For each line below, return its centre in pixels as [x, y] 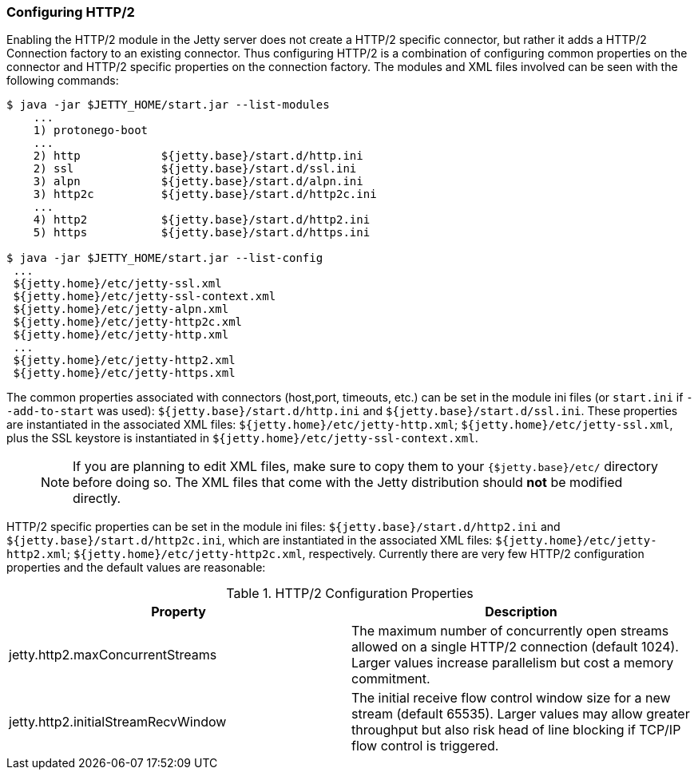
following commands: [63, 81]
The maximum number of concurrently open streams [510, 631]
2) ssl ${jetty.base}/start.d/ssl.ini [195, 169]
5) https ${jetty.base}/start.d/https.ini [202, 233]
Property [178, 612]
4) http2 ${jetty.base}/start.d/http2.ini [202, 220]
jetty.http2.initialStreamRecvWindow [118, 722]
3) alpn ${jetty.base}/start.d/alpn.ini [198, 182]
